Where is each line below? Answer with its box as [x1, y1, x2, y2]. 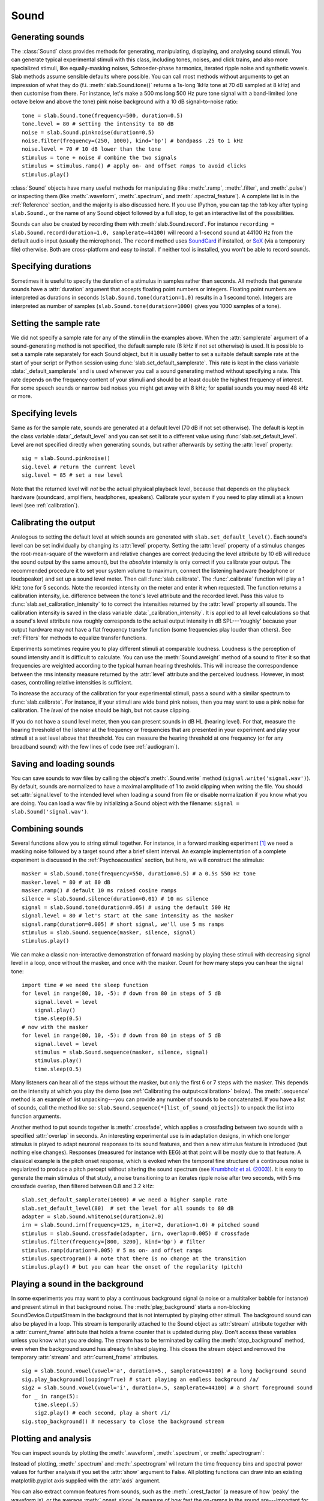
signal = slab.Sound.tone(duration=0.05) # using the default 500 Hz [22, 904, 231, 911]
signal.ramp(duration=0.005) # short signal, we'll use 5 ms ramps [22, 920, 224, 928]
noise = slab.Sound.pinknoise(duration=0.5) [22, 129, 155, 136]
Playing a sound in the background [11, 1279, 144, 1289]
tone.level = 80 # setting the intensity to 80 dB [22, 121, 174, 127]
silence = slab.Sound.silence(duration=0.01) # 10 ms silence [22, 895, 209, 902]
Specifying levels [11, 408, 77, 418]
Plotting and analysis [11, 1433, 92, 1443]
